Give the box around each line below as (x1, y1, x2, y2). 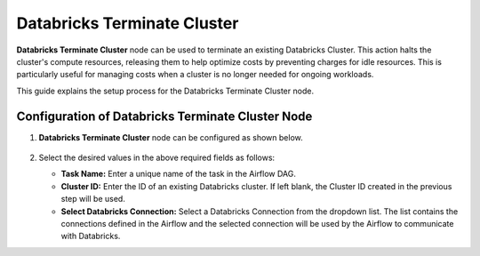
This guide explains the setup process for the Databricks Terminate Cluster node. (16, 85, 315, 96)
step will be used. (60, 194, 126, 204)
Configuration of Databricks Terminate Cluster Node (16, 108, 313, 124)
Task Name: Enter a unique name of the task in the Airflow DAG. (60, 169, 297, 180)
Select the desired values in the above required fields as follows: (38, 152, 276, 164)
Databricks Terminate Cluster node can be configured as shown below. (38, 132, 304, 142)
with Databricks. (60, 231, 121, 242)
